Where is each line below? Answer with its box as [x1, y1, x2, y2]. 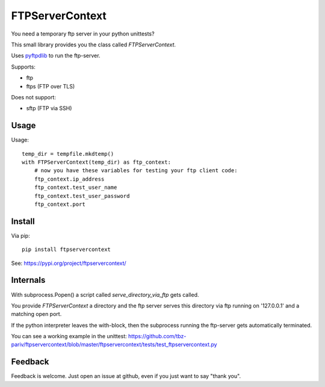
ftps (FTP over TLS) [26, 82, 75, 90]
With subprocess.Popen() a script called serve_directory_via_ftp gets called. [11, 291, 199, 298]
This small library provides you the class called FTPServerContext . [11, 41, 176, 48]
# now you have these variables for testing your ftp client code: [34, 167, 238, 174]
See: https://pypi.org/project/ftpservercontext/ [11, 259, 126, 267]
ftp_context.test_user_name [34, 184, 117, 191]
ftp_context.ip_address [34, 175, 105, 182]
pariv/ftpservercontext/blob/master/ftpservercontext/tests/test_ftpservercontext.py [11, 341, 217, 348]
